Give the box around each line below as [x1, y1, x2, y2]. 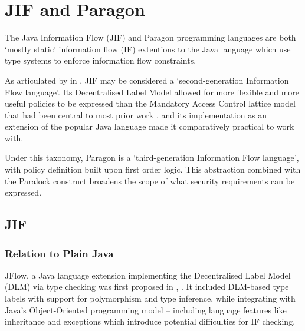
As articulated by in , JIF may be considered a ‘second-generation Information [5, 74, 289, 86]
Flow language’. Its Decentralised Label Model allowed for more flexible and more [5, 85, 300, 98]
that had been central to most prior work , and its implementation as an [5, 108, 267, 121]
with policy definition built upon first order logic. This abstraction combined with [5, 163, 301, 176]
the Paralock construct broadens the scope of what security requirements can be [5, 174, 295, 187]
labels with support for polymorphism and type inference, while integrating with [5, 292, 296, 304]
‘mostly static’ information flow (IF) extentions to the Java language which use [5, 42, 291, 55]
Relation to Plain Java [5, 246, 114, 260]
